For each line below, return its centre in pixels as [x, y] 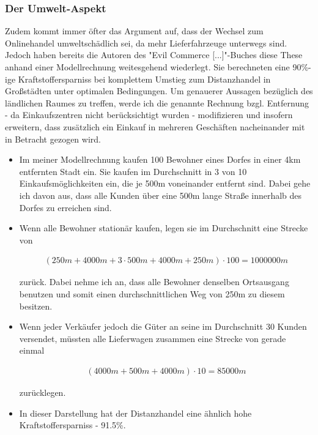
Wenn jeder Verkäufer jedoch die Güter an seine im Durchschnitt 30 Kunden [163, 326]
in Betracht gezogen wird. [53, 139]
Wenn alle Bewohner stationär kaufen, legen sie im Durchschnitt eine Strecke [164, 228]
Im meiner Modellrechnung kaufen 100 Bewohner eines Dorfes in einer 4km [160, 159]
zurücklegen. [43, 392]
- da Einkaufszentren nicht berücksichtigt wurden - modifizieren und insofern [149, 115]
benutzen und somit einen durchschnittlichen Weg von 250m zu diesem [152, 293]
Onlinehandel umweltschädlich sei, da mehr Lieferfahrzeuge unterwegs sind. [146, 43]
